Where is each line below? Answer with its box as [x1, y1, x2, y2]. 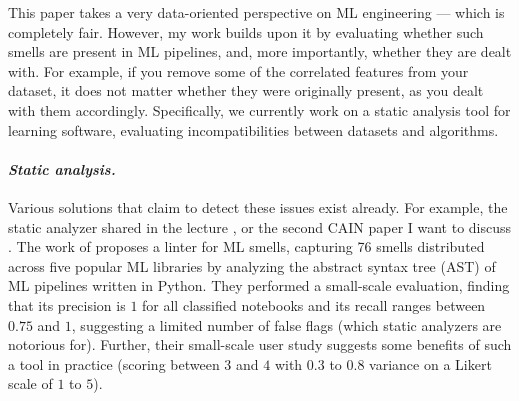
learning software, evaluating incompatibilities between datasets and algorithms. [8, 119, 499, 140]
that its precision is [8, 294, 126, 315]
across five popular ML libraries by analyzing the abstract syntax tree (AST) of [8, 255, 496, 276]
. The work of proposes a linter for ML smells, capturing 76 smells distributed [8, 236, 485, 257]
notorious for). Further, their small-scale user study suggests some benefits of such [8, 334, 512, 355]
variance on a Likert [369, 353, 492, 374]
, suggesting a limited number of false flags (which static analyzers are [71, 314, 502, 335]
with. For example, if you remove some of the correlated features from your [8, 60, 469, 81]
